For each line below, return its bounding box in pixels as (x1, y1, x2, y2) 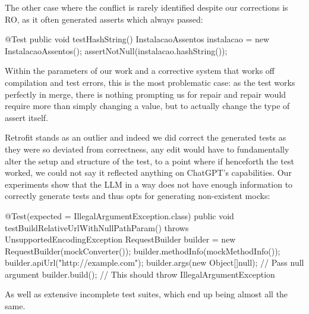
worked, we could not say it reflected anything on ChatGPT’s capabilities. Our (5, 166, 292, 179)
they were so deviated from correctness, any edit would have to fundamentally (5, 142, 289, 155)
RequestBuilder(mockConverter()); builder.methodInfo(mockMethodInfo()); (5, 244, 280, 257)
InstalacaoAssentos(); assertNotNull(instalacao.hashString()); (5, 44, 228, 57)
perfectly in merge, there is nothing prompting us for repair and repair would (5, 88, 286, 100)
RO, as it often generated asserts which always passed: (5, 13, 203, 25)
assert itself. (5, 111, 48, 123)
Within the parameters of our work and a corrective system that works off (5, 64, 275, 77)
